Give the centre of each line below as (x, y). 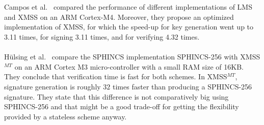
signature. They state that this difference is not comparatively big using (116, 96)
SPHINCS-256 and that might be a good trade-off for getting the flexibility (122, 106)
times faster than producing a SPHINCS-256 (182, 86)
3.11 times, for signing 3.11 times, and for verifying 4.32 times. (102, 36)
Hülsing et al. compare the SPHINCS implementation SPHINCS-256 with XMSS (132, 57)
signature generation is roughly (52, 86)
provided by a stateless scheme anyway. (65, 116)
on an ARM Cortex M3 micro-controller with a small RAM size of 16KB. (129, 66)
